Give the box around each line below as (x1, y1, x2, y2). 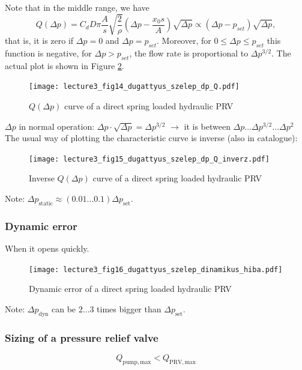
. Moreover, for (157, 34, 211, 47)
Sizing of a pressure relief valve (5, 330, 159, 345)
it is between (184, 120, 231, 132)
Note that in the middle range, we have (5, 1, 149, 13)
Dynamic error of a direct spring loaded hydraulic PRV (29, 282, 232, 295)
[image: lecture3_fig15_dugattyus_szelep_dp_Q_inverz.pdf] (29, 154, 270, 163)
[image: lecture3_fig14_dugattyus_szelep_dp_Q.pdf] (29, 82, 240, 91)
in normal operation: (19, 120, 95, 132)
